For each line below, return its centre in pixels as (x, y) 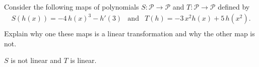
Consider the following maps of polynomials (72, 7)
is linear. (83, 60)
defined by (234, 7)
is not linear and (36, 60)
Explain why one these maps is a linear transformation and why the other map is (129, 33)
